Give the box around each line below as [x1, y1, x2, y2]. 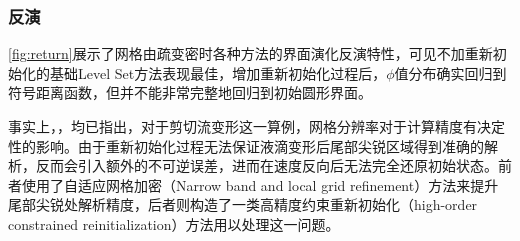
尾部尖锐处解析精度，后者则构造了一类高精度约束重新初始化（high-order [8, 194, 478, 215]
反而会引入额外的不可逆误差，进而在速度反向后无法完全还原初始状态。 [35, 155, 498, 176]
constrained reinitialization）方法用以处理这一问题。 [8, 213, 340, 234]
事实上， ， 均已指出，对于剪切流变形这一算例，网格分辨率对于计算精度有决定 [8, 116, 505, 136]
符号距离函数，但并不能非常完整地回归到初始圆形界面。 [8, 82, 372, 103]
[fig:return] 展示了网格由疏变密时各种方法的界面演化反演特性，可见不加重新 [8, 43, 493, 64]
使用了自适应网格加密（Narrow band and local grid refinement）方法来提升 [21, 174, 499, 195]
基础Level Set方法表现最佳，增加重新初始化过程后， [49, 62, 387, 83]
